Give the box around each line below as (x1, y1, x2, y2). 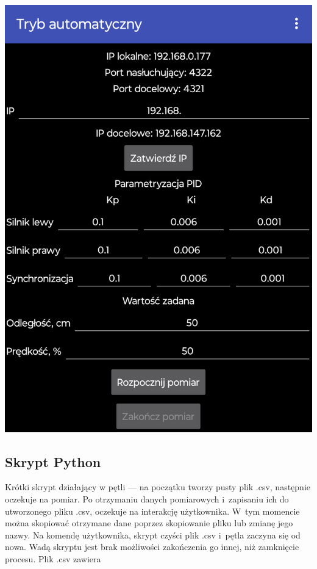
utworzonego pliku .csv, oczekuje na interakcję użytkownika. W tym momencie (5, 504, 300, 517)
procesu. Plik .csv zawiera (5, 552, 101, 565)
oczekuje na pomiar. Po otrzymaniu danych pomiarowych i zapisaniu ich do (5, 492, 289, 505)
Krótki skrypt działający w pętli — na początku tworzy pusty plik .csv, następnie (5, 480, 310, 493)
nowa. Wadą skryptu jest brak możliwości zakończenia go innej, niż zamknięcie (5, 540, 299, 553)
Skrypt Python (5, 452, 101, 471)
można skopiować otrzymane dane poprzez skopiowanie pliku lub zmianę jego (5, 516, 293, 529)
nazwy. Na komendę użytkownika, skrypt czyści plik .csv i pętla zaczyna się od (5, 528, 301, 541)
